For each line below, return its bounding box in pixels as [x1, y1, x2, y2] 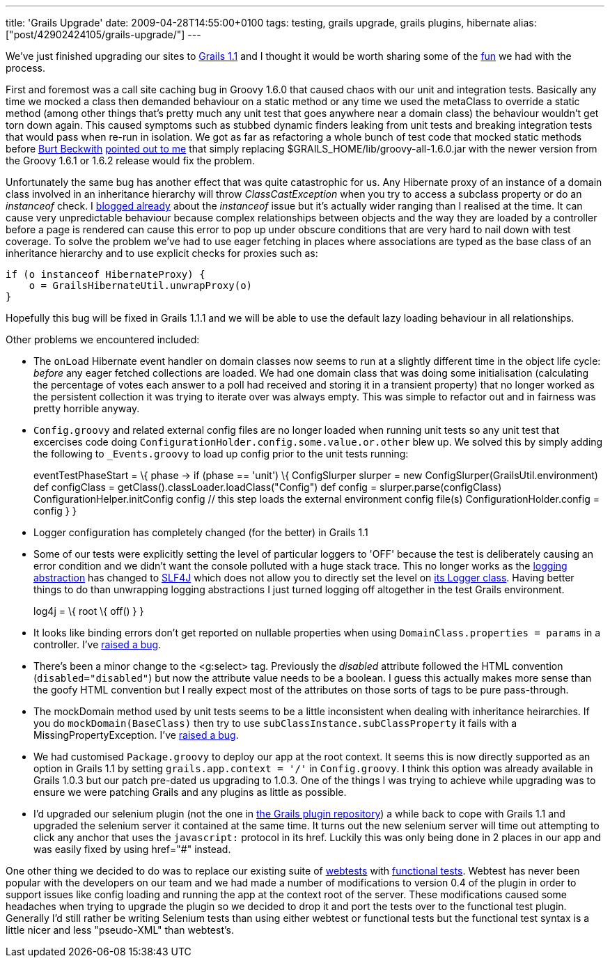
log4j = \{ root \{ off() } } [33, 605, 144, 617]
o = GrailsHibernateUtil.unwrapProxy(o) [29, 280, 253, 291]
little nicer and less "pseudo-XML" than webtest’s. [6, 924, 234, 936]
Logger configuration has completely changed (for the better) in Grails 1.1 [33, 526, 368, 538]
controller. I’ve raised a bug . [33, 639, 162, 650]
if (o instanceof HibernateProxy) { [6, 269, 205, 280]
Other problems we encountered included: [6, 334, 200, 345]
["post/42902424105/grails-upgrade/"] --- [6, 29, 201, 40]
